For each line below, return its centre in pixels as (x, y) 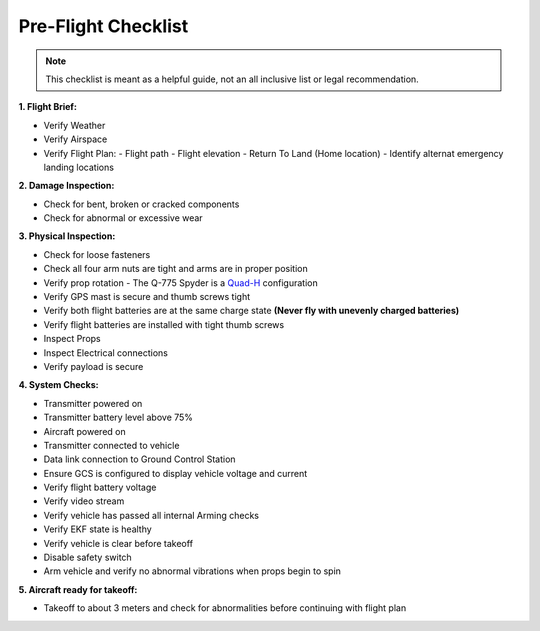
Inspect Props (72, 339)
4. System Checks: (58, 385)
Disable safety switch (87, 557)
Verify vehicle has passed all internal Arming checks (151, 515)
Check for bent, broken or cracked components (141, 204)
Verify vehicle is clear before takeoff (118, 543)
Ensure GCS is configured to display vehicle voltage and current (175, 473)
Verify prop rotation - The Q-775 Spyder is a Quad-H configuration (181, 282)
